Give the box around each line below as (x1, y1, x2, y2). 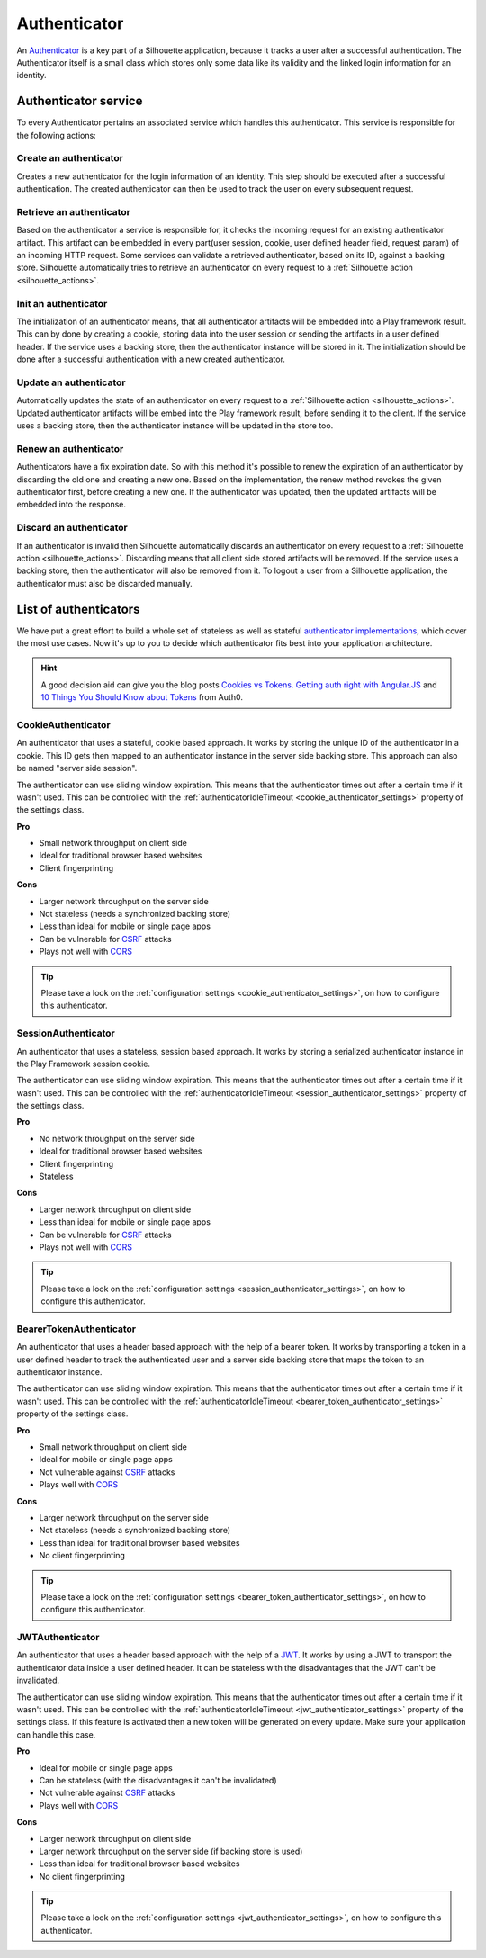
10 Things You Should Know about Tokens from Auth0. (40, 692, 243, 703)
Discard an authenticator (16, 522, 128, 534)
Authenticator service (16, 94, 143, 109)
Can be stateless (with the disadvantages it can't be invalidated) (39, 1774, 278, 1785)
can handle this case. (16, 1729, 96, 1740)
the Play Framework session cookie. (16, 1058, 151, 1069)
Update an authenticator (16, 376, 126, 389)
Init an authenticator (16, 297, 108, 310)
